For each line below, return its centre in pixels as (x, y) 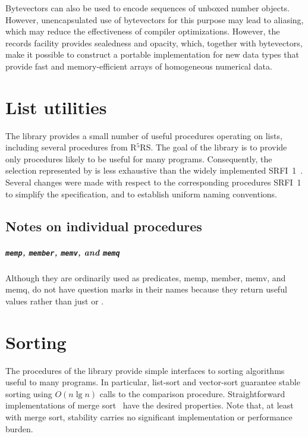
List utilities (56, 107)
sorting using (29, 393)
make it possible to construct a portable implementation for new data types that (152, 54)
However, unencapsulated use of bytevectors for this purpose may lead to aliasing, (155, 19)
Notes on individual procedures (104, 226)
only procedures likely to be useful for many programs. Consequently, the (139, 158)
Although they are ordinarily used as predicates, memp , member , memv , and (146, 277)
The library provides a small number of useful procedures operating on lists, (144, 135)
